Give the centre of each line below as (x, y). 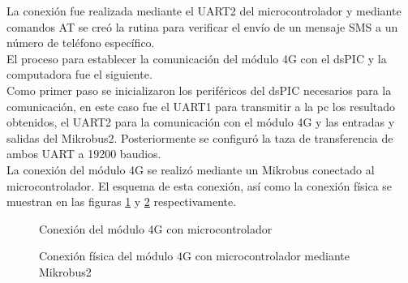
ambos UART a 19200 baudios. (84, 154)
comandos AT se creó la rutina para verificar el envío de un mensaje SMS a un (202, 26)
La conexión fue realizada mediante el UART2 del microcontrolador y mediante (204, 11)
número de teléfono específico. (81, 43)
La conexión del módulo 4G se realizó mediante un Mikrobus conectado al (191, 169)
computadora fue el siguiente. (79, 74)
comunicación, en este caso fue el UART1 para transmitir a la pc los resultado (201, 106)
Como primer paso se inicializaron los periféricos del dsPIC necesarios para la (199, 90)
